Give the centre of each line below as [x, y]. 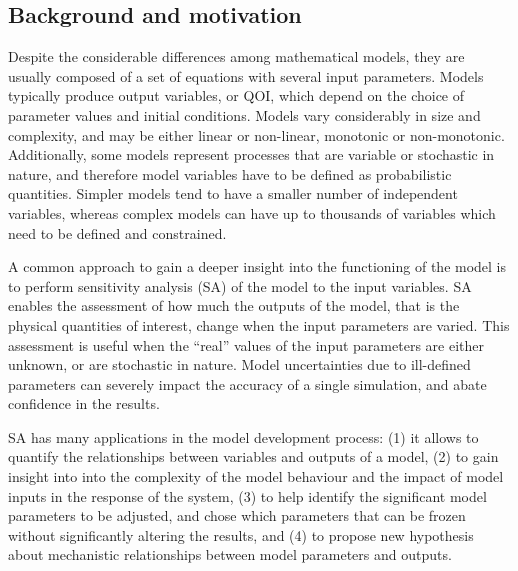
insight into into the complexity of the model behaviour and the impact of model [256, 476]
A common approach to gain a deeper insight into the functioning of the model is [257, 266]
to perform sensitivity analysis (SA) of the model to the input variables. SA [240, 285]
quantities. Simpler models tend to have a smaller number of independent [233, 193]
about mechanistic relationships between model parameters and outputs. [230, 554]
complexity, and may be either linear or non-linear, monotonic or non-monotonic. [256, 134]
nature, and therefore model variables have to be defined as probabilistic [230, 173]
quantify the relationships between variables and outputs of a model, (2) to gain [253, 456]
